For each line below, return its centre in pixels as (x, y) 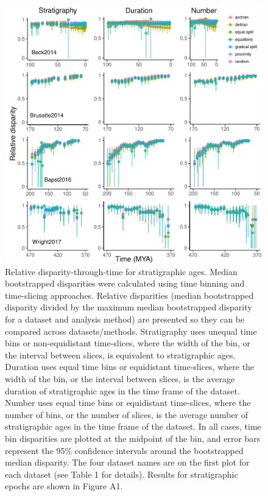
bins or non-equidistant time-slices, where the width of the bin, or (128, 343)
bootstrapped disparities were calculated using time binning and (125, 283)
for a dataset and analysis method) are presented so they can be (125, 319)
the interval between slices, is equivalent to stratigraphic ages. (120, 355)
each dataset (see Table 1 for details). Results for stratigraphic (122, 474)
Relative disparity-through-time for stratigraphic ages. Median (121, 271)
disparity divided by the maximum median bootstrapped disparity (129, 307)
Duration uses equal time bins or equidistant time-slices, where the (130, 367)
